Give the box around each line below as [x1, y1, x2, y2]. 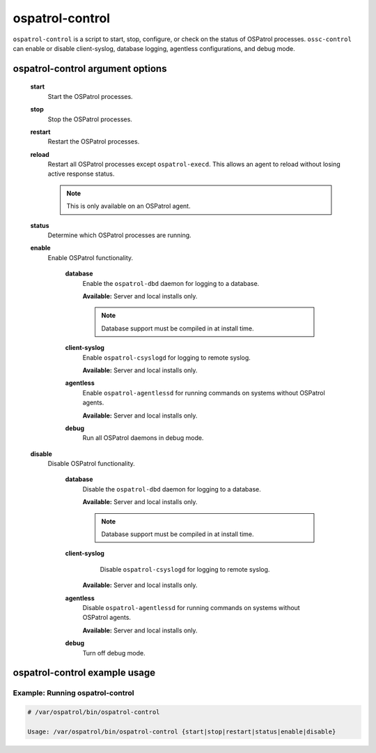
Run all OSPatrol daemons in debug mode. [82, 434, 204, 442]
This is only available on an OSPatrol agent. [66, 202, 191, 211]
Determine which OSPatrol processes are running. [47, 231, 191, 240]
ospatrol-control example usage [13, 667, 156, 679]
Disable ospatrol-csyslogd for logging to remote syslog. [100, 565, 270, 573]
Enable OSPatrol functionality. [47, 253, 134, 261]
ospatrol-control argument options [13, 63, 167, 75]
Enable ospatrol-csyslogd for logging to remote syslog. [82, 353, 251, 362]
